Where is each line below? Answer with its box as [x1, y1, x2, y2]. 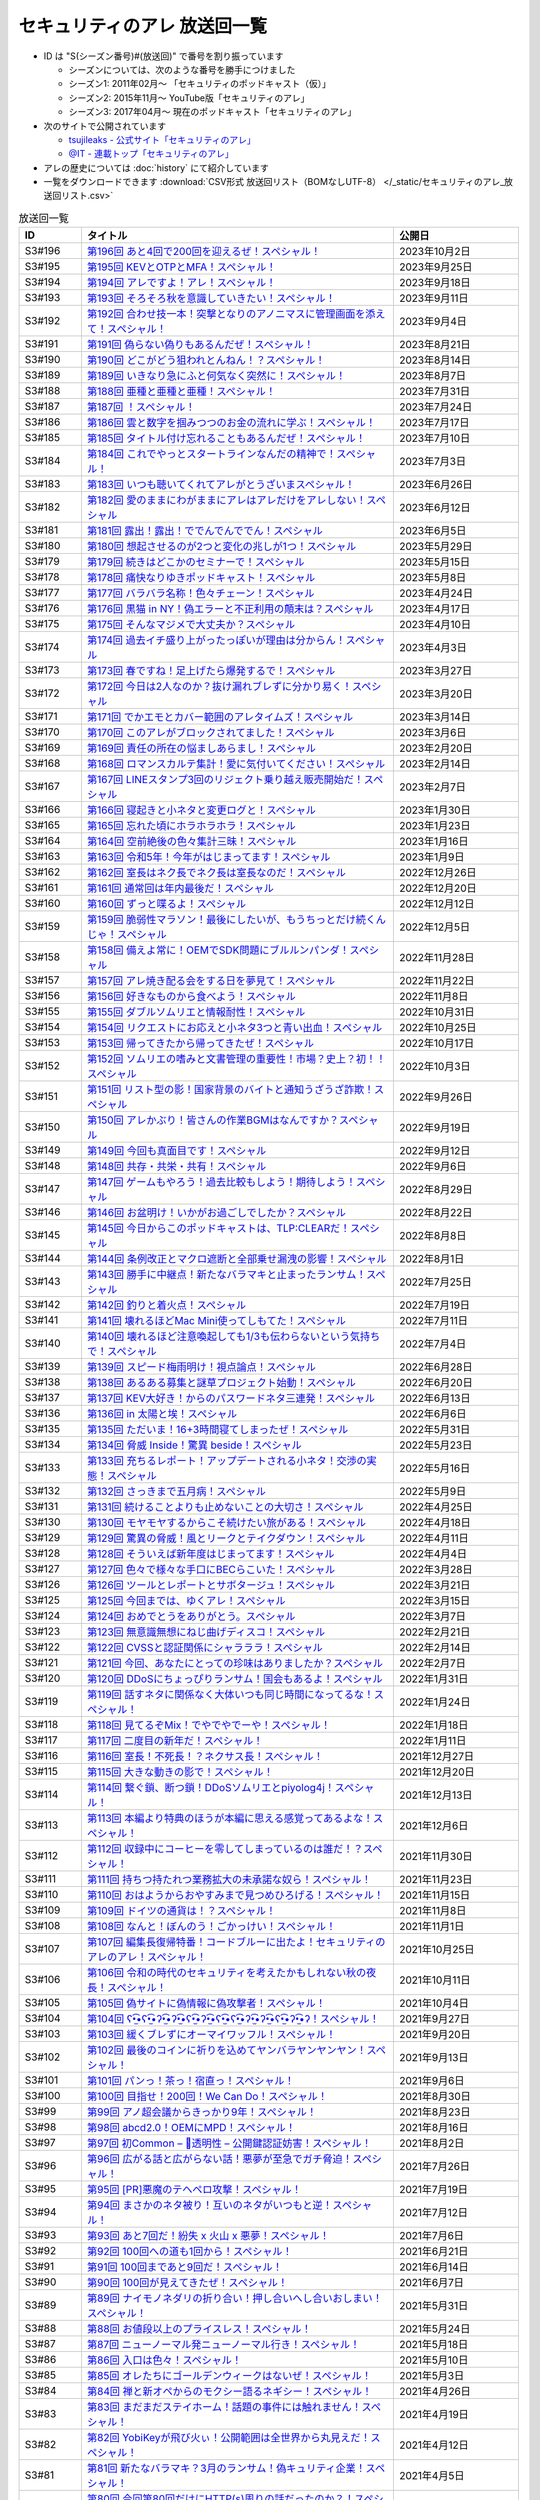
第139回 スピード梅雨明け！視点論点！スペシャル [86, 1360, 317, 1374]
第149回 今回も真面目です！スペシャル [86, 1144, 267, 1158]
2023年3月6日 [398, 726, 467, 740]
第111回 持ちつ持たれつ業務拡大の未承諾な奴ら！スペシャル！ [86, 1873, 372, 1887]
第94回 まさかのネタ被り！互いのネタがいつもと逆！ [86, 2198, 334, 2212]
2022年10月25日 [398, 1021, 477, 1035]
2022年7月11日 [398, 1314, 469, 1328]
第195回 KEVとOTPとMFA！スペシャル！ [86, 260, 277, 274]
